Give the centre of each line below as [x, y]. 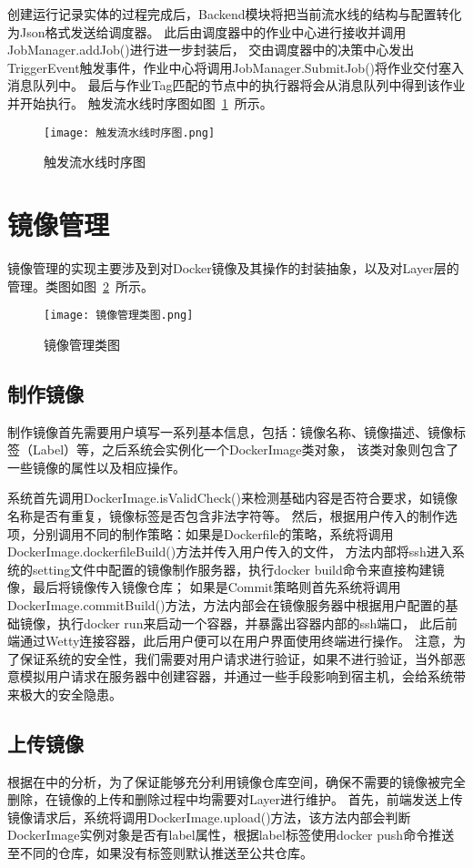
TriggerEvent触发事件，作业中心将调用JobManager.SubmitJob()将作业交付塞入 [236, 67]
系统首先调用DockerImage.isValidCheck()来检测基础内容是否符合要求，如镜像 [232, 498]
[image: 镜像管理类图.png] [119, 316]
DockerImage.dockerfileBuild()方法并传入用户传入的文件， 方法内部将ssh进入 [230, 551]
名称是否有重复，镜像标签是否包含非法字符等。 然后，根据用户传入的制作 [226, 515]
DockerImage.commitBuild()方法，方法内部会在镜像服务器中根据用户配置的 [226, 604]
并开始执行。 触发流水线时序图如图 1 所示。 [140, 102]
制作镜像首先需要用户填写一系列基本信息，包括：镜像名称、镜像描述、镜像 [230, 431]
